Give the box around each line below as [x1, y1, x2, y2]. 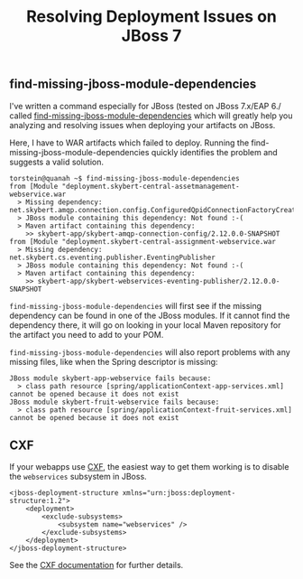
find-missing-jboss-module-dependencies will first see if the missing [9, 300, 262, 311]
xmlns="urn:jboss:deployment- [122, 489, 236, 498]
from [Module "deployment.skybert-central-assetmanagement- [9, 182, 241, 191]
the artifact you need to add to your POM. [9, 329, 164, 340]
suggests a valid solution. [9, 156, 105, 167]
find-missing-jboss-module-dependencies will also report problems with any [9, 346, 290, 358]
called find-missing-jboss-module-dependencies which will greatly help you [9, 110, 293, 121]
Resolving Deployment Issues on [25, 6, 278, 27]
